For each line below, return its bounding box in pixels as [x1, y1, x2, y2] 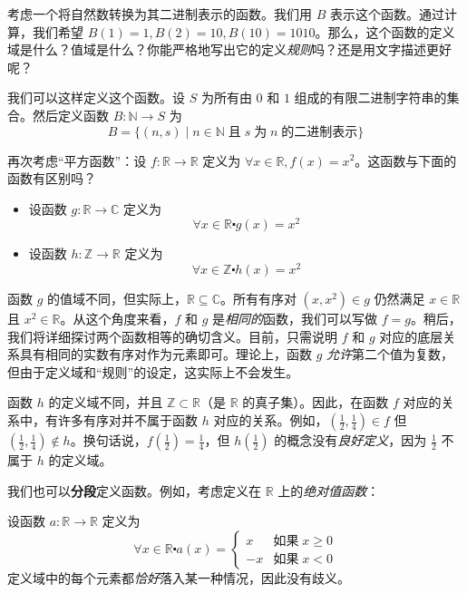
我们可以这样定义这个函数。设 [7, 88, 185, 107]
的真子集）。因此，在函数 [242, 393, 389, 412]
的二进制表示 [281, 125, 358, 139]
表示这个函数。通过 [329, 5, 444, 23]
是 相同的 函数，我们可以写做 [211, 309, 377, 328]
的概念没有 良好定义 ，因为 [274, 431, 427, 450]
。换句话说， [70, 431, 147, 450]
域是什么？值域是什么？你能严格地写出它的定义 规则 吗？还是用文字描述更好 [7, 40, 452, 59]
